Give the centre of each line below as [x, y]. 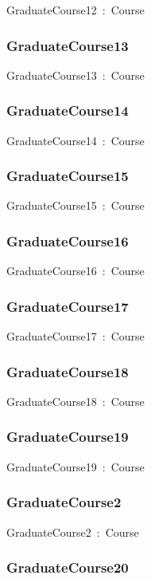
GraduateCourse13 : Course [75, 75]
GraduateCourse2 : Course [73, 532]
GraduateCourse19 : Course [75, 466]
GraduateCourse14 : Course [75, 140]
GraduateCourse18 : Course [75, 401]
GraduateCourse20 [68, 567]
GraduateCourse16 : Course [75, 271]
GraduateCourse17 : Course [75, 336]
